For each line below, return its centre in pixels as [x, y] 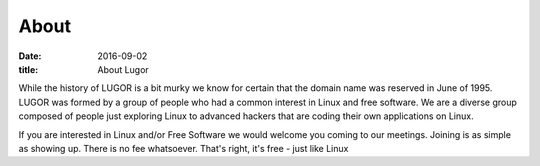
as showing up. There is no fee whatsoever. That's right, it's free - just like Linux [183, 148]
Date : [30, 56]
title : [28, 69]
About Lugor [123, 69]
